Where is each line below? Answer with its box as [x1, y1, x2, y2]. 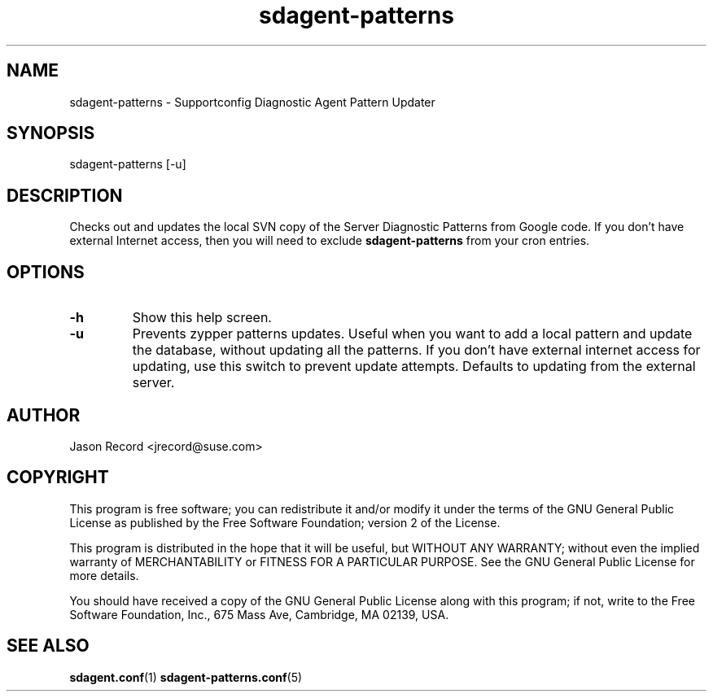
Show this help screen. [132, 309, 272, 326]
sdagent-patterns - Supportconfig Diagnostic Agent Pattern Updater [69, 94, 435, 109]
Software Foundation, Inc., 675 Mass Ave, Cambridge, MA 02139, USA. [69, 607, 449, 622]
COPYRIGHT [7, 467, 109, 488]
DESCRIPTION [7, 185, 123, 206]
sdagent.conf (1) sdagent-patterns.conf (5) [69, 670, 303, 684]
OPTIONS [7, 261, 85, 282]
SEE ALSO [7, 635, 90, 657]
